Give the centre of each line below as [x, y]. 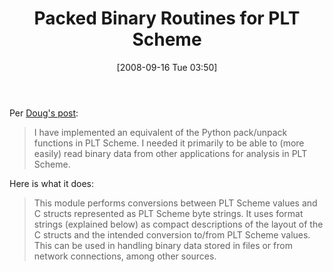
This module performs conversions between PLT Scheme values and [175, 203]
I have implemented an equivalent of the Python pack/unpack [160, 132]
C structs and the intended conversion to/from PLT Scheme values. [172, 234]
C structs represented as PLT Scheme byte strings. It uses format [168, 213]
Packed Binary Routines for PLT [167, 18]
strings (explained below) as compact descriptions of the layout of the [178, 224]
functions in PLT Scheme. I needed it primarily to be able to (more [169, 143]
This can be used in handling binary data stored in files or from [163, 245]
